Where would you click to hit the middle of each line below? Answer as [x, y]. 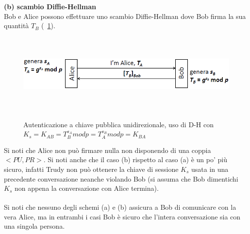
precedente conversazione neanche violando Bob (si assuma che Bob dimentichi [121, 178]
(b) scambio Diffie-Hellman [50, 6]
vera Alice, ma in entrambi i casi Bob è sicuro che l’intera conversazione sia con [122, 216]
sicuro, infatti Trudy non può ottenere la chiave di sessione [91, 169]
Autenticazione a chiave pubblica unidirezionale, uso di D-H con [118, 124]
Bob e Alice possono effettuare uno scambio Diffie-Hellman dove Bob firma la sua [125, 16]
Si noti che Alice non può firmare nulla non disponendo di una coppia [108, 150]
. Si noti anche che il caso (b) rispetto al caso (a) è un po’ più [135, 159]
